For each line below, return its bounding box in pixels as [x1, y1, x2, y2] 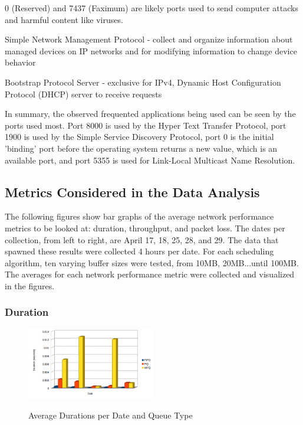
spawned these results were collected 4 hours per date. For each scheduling [5, 245, 274, 257]
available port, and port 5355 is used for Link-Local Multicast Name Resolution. [5, 153, 295, 166]
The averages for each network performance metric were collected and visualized [5, 268, 295, 280]
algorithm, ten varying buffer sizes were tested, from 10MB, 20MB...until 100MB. [5, 256, 299, 269]
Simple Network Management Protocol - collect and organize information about [5, 33, 293, 45]
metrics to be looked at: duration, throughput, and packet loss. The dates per [5, 221, 285, 234]
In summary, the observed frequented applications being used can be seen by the [5, 107, 296, 120]
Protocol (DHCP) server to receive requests [5, 87, 162, 100]
